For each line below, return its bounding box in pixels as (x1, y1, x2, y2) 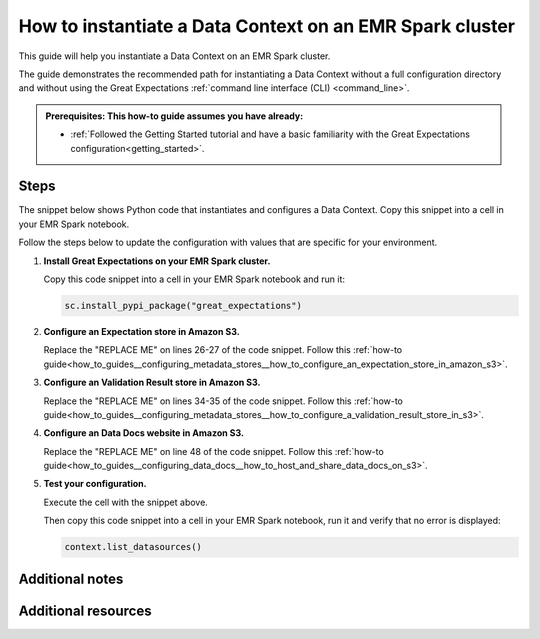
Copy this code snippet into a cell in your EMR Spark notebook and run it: (43, 273, 345, 285)
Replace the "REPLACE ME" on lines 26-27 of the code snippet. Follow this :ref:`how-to (43, 344, 403, 356)
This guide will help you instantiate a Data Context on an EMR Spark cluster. (18, 50, 331, 62)
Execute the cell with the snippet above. (43, 496, 209, 508)
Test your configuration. (43, 478, 147, 490)
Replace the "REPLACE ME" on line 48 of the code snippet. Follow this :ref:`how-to (43, 445, 384, 457)
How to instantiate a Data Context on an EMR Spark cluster (18, 15, 515, 37)
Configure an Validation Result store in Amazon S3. (43, 376, 261, 389)
